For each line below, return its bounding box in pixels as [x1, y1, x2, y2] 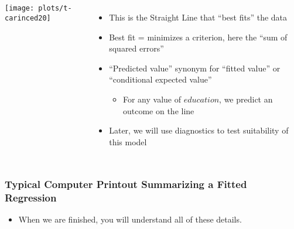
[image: [5, 4, 35, 12]
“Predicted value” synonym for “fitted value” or [109, 61, 281, 74]
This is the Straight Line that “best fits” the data [109, 11, 288, 23]
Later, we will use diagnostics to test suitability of [109, 124, 289, 136]
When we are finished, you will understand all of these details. [18, 213, 242, 225]
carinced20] [5, 13, 51, 22]
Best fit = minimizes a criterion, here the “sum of [109, 30, 288, 43]
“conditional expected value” [109, 73, 212, 86]
